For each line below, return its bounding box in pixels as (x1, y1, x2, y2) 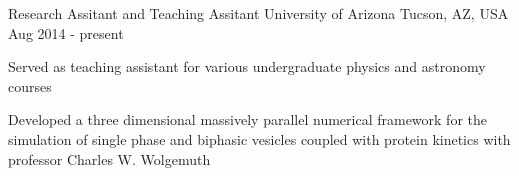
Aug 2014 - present (8, 22, 124, 43)
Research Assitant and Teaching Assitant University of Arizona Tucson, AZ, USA (8, 3, 509, 23)
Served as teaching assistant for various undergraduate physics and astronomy (8, 56, 486, 77)
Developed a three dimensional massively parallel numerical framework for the (8, 109, 487, 130)
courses (8, 75, 52, 96)
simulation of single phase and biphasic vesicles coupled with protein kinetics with (8, 128, 511, 149)
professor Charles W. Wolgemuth (8, 148, 211, 169)
